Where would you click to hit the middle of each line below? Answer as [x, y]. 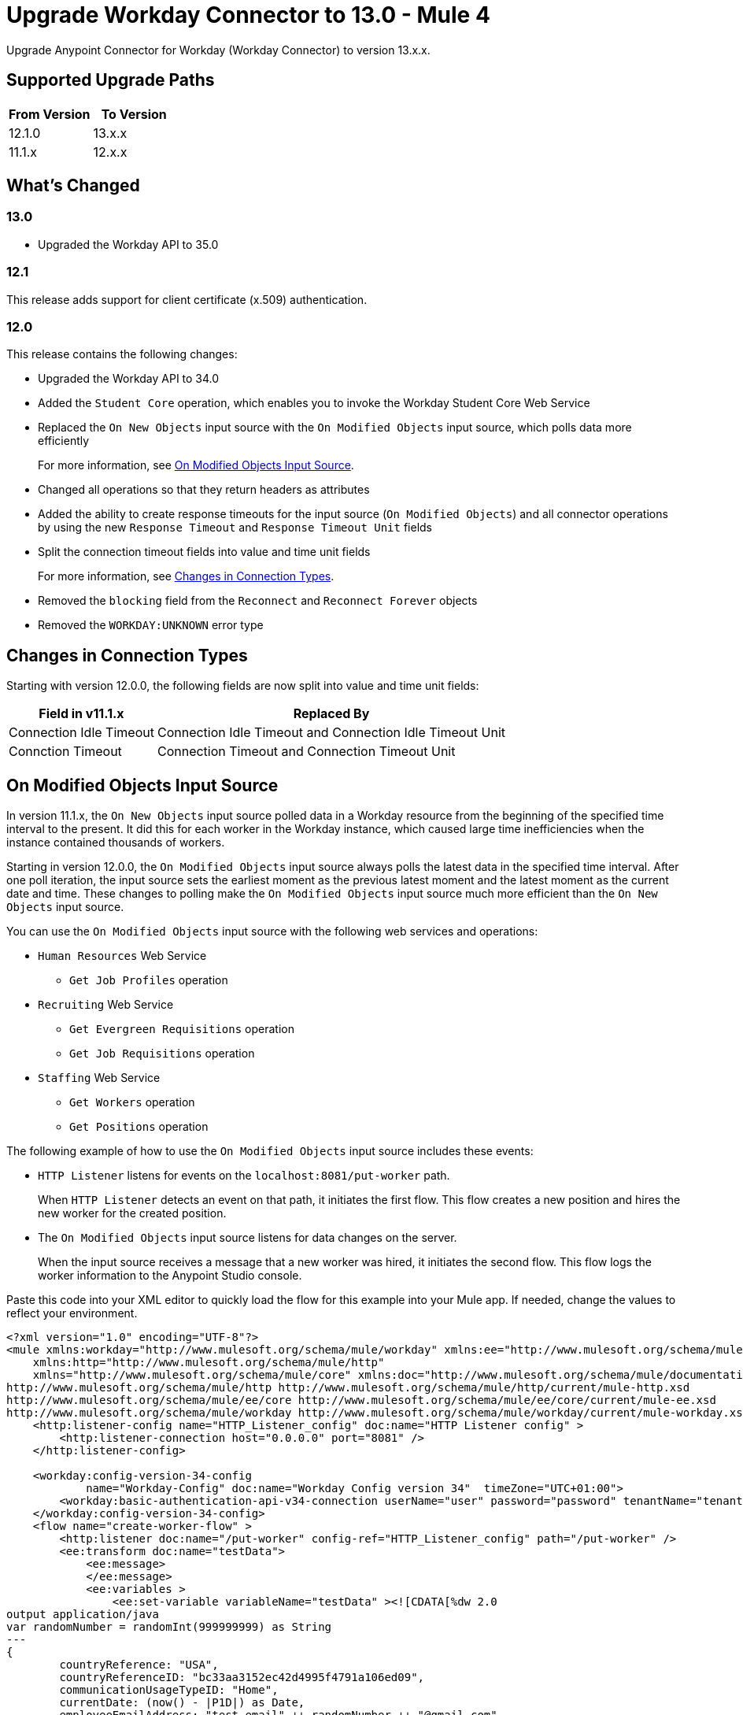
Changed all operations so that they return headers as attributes [204, 490]
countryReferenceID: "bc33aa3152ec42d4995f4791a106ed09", [242, 1677]
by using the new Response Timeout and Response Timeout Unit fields [235, 528]
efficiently [64, 441]
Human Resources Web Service [122, 956]
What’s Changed [73, 186]
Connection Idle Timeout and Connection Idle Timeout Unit [331, 733]
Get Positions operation [139, 1126]
